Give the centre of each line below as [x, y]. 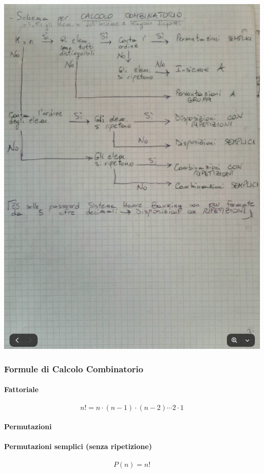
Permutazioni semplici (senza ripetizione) [78, 446]
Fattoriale [21, 389]
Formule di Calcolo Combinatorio [74, 368]
